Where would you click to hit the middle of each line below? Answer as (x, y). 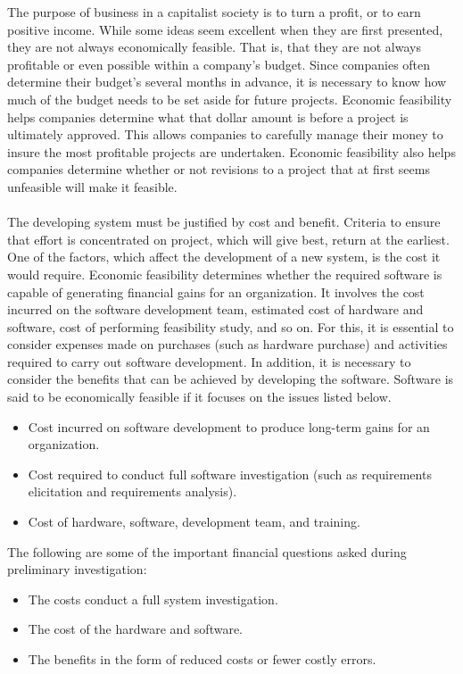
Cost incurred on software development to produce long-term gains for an (229, 426)
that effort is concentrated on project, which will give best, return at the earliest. (228, 239)
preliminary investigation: (77, 569)
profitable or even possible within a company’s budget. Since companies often (219, 64)
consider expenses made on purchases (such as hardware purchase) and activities (227, 344)
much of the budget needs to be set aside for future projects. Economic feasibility (230, 99)
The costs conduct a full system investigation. (153, 599)
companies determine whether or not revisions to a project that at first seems (219, 169)
